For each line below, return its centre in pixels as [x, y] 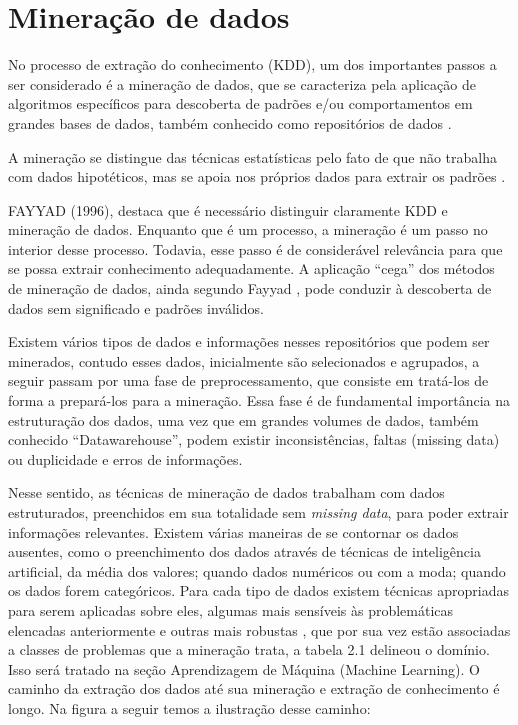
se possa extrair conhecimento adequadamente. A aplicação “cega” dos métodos [251, 268]
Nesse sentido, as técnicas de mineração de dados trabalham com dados [226, 492]
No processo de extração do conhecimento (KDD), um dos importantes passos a [252, 64]
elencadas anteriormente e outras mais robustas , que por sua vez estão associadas [259, 629]
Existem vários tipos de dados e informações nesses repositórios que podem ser [249, 341]
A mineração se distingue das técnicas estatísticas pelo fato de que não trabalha [253, 156]
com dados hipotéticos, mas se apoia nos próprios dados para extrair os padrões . [257, 176]
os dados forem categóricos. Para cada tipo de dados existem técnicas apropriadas [259, 590]
